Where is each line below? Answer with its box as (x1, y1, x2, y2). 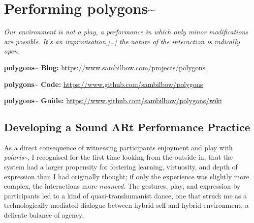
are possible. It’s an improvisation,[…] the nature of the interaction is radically (4, 36, 240, 46)
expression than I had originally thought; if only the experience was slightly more (4, 171, 249, 181)
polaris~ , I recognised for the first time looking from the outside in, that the (4, 152, 233, 162)
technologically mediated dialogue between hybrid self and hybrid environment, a (4, 200, 249, 210)
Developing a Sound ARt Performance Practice (4, 119, 251, 135)
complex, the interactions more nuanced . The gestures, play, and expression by (4, 181, 241, 191)
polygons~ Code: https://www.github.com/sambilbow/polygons (4, 79, 203, 89)
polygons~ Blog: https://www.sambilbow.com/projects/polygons (4, 62, 205, 72)
